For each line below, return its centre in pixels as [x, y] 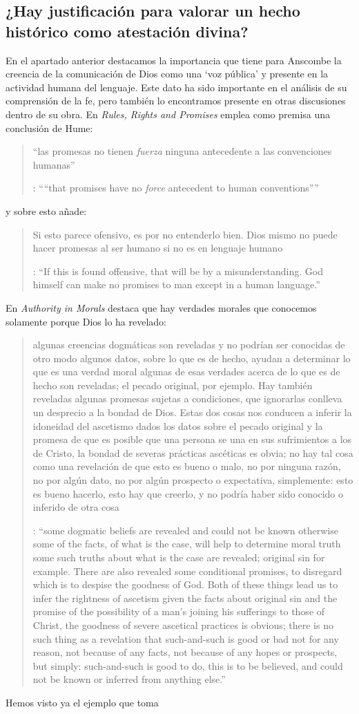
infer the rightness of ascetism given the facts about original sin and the [185, 598]
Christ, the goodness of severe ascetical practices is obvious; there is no [183, 624]
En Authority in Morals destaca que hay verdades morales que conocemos [161, 307]
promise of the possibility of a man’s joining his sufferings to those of [179, 611]
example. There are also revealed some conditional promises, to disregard [187, 571]
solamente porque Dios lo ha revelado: [86, 321]
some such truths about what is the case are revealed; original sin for [179, 557]
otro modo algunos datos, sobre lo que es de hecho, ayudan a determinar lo [192, 358]
